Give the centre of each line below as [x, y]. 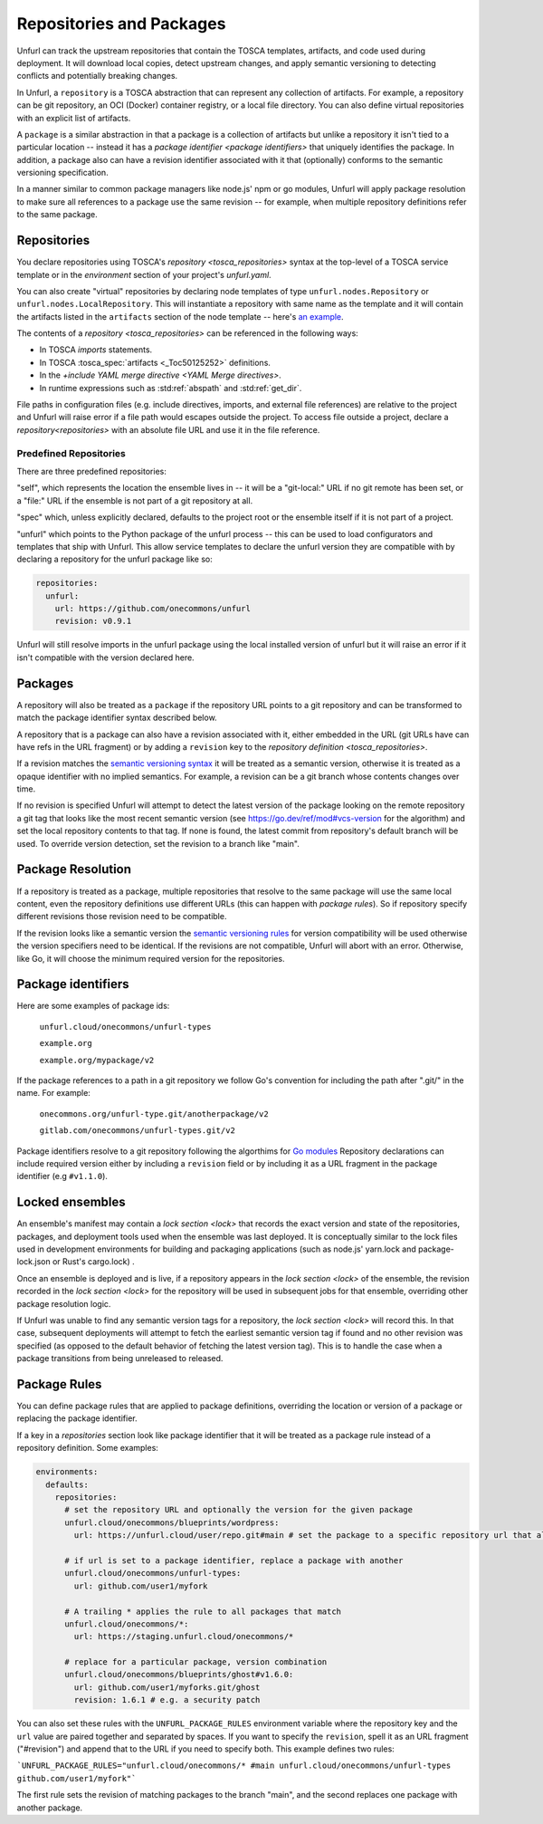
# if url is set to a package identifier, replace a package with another [234, 1560]
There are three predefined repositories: [91, 471]
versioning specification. [62, 173]
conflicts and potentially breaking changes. [97, 76]
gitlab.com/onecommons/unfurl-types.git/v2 [137, 1131]
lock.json [33, 1262]
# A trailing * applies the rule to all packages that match [203, 1611]
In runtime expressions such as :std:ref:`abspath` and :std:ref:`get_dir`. [171, 388]
